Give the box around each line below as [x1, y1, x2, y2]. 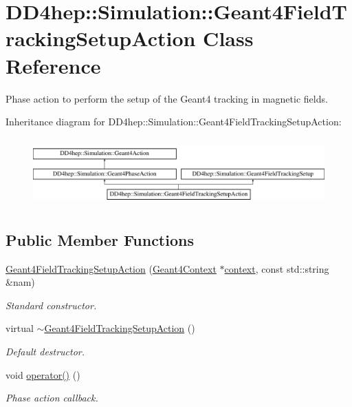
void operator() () [5, 367, 80, 382]
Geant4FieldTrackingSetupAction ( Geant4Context [5, 261, 217, 275]
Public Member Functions [5, 229, 194, 250]
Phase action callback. [5, 390, 98, 405]
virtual [5, 321, 34, 335]
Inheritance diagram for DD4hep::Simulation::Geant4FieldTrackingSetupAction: [5, 114, 342, 129]
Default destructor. [5, 344, 85, 359]
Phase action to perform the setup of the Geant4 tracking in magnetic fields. [5, 91, 328, 105]
